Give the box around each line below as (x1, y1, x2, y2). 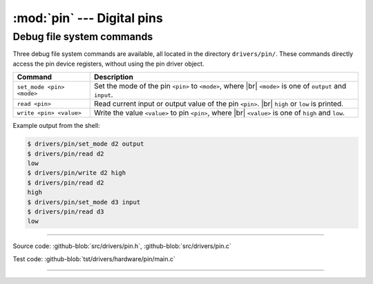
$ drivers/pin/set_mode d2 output (27, 140, 144, 148)
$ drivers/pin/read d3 (27, 207, 104, 216)
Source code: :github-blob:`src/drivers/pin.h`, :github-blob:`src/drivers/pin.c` (12, 242, 231, 250)
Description (93, 73, 134, 82)
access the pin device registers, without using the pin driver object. (12, 59, 204, 68)
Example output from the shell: (12, 122, 100, 130)
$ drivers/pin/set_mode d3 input (27, 198, 141, 206)
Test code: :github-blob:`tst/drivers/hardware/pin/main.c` (12, 254, 175, 263)
